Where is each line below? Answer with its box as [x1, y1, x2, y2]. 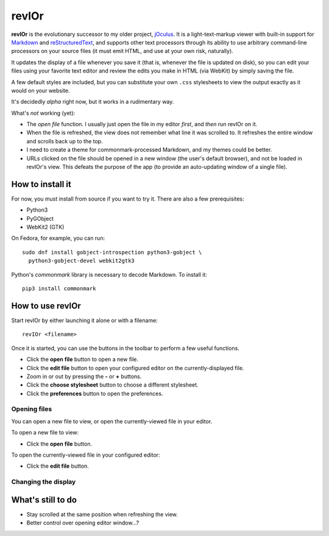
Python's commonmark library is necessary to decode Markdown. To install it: [11, 271, 207, 278]
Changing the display [11, 477, 76, 486]
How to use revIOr [11, 301, 82, 311]
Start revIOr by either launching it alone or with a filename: [11, 316, 158, 324]
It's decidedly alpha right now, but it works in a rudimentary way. [11, 98, 174, 105]
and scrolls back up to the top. [26, 137, 103, 145]
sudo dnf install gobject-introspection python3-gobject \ [22, 249, 202, 255]
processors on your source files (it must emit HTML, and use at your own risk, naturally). [11, 48, 234, 55]
